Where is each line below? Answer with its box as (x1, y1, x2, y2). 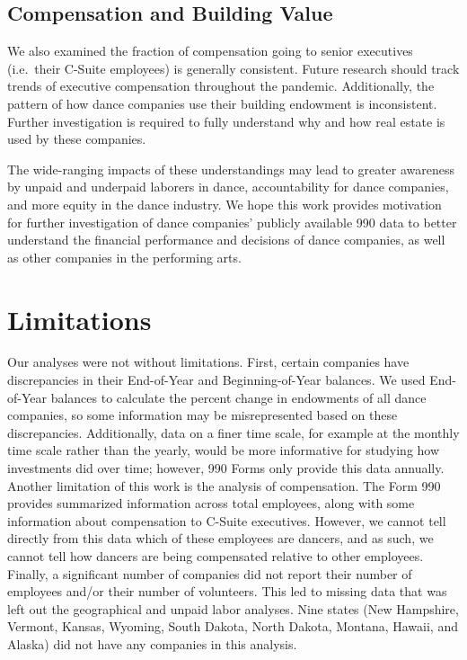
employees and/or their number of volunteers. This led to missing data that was (7, 582, 447, 601)
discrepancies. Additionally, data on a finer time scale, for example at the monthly (7, 423, 460, 441)
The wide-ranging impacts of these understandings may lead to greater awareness (7, 159, 455, 178)
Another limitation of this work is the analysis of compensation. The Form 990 (7, 476, 441, 495)
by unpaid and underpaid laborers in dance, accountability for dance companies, (7, 177, 449, 196)
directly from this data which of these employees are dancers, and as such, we (7, 529, 434, 548)
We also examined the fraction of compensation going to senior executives (7, 41, 413, 60)
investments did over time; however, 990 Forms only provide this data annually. (7, 459, 445, 477)
